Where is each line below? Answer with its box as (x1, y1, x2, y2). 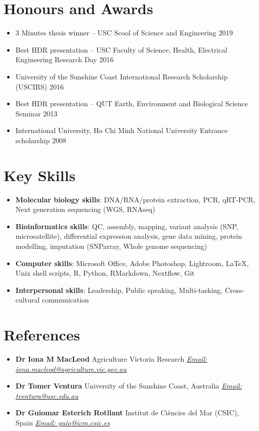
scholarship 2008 (15, 135, 66, 145)
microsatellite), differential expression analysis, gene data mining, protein (15, 231, 242, 241)
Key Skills (4, 164, 76, 185)
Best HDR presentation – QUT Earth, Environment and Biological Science (15, 98, 248, 109)
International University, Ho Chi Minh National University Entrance (15, 125, 228, 136)
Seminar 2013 (15, 108, 58, 118)
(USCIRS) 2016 (15, 81, 64, 92)
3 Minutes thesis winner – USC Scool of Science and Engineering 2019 (15, 27, 233, 38)
